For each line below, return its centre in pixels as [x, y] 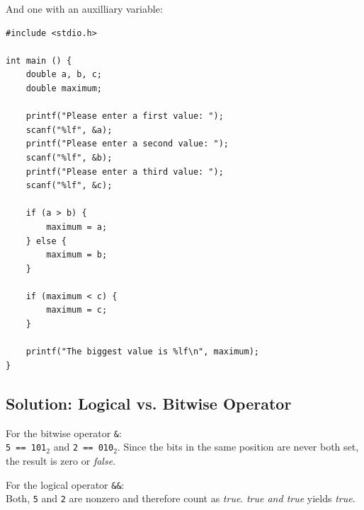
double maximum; [64, 88]
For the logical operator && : [65, 484]
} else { [46, 241]
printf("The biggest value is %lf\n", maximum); [142, 352]
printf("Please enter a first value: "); [125, 116]
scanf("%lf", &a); [69, 130]
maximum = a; [77, 227]
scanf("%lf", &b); [69, 157]
